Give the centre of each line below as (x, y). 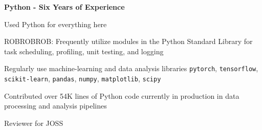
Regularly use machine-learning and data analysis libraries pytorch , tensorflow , (131, 68)
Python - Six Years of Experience (64, 7)
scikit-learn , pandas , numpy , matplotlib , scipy (83, 79)
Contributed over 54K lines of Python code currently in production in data (122, 95)
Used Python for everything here (56, 24)
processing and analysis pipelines (56, 106)
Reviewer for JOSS (34, 123)
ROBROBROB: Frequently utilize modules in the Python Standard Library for (128, 41)
